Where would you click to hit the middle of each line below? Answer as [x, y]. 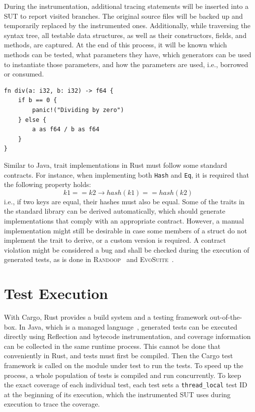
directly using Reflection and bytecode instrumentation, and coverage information [127, 336]
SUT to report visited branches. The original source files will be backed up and [124, 16]
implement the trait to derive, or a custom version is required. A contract [115, 240]
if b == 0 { [37, 100]
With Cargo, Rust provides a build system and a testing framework [106, 317]
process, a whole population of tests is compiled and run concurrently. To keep [123, 375]
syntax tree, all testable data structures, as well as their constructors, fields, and [125, 35]
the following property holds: [48, 184]
